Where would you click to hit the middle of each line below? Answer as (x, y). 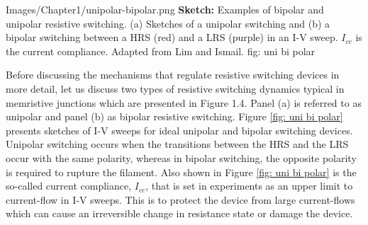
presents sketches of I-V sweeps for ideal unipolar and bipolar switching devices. (179, 130)
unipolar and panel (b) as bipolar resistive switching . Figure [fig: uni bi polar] (174, 116)
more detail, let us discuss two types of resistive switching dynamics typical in (175, 88)
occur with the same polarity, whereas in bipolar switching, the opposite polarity (181, 157)
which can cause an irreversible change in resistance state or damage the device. (179, 213)
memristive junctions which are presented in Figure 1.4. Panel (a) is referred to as (184, 102)
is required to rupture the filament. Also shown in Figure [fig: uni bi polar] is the (181, 172)
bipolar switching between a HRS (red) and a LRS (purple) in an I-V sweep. (172, 37)
